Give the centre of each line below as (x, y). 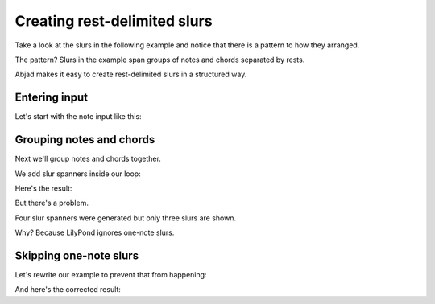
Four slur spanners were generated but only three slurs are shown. (126, 218)
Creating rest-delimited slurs (114, 21)
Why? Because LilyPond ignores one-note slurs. (95, 232)
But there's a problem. (52, 203)
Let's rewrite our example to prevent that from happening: (111, 275)
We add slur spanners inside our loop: (78, 174)
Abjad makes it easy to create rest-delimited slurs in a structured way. (131, 74)
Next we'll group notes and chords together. (88, 159)
